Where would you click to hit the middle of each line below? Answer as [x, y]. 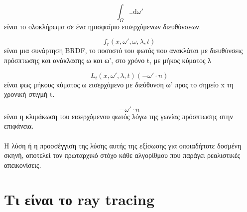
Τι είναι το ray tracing [79, 199]
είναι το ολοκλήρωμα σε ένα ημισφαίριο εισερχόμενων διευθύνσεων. [103, 26]
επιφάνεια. [19, 126]
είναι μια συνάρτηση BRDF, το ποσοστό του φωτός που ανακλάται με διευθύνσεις [123, 50]
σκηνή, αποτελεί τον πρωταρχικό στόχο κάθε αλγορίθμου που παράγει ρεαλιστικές [122, 155]
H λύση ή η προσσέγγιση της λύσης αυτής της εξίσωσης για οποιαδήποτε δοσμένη [123, 145]
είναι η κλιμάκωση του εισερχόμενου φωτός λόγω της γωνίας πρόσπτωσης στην [119, 116]
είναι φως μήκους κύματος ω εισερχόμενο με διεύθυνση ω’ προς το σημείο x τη [119, 84]
